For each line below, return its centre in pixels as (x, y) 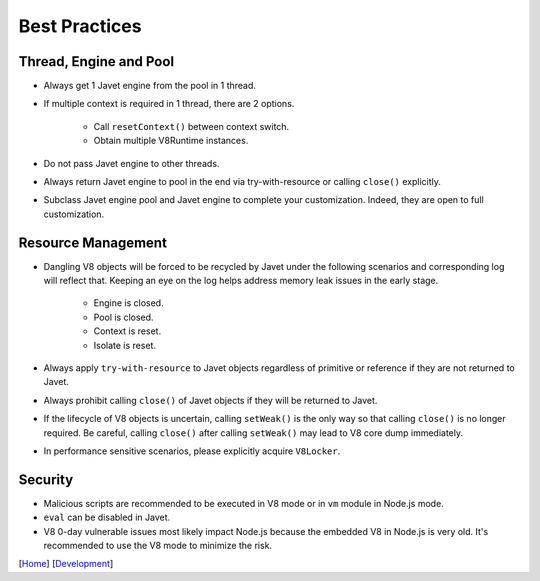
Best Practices (80, 26)
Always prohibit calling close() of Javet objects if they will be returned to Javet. (210, 400)
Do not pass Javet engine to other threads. (131, 163)
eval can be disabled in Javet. (106, 517)
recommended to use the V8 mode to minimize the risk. (158, 546)
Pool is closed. (123, 317)
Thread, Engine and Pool (96, 61)
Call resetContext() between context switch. (191, 126)
